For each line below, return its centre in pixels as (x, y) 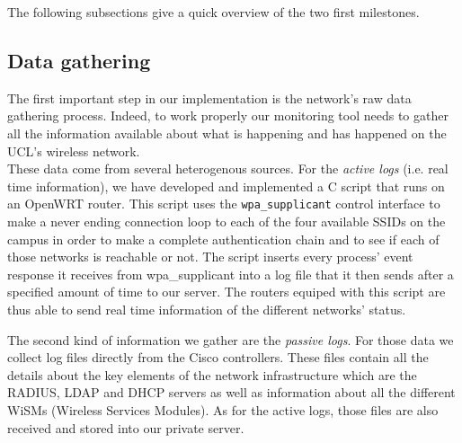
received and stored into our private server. (126, 427)
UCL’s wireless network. (74, 151)
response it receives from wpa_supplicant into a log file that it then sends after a (231, 274)
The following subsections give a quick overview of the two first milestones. (213, 12)
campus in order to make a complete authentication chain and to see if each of (223, 239)
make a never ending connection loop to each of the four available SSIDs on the (227, 221)
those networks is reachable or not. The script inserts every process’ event (210, 257)
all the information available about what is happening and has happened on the (227, 133)
